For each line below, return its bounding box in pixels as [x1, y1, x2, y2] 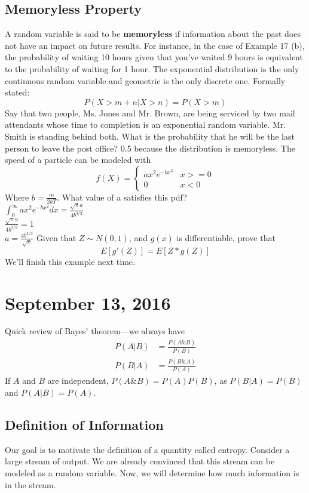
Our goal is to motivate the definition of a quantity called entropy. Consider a [5, 443, 290, 455]
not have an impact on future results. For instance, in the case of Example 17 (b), [5, 39, 305, 51]
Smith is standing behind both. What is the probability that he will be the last [5, 130, 295, 142]
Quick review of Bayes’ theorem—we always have [5, 325, 185, 337]
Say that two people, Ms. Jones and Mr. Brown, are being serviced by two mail [5, 106, 295, 119]
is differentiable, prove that [176, 231, 276, 244]
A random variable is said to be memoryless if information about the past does [5, 27, 301, 40]
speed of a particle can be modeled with [5, 153, 151, 166]
